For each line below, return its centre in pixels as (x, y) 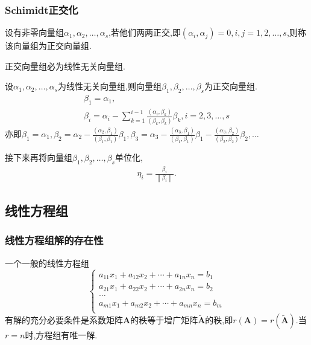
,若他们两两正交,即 (145, 32)
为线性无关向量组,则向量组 (110, 86)
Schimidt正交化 (42, 9)
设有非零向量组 (34, 32)
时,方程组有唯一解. (61, 335)
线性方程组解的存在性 (54, 240)
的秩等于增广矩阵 (164, 320)
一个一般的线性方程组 (47, 263)
